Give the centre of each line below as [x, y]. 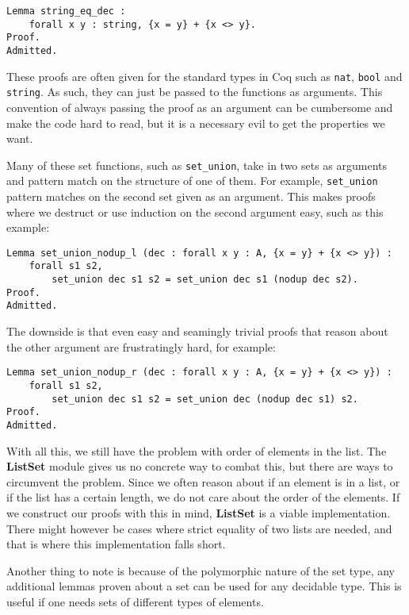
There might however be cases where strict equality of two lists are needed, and [199, 528]
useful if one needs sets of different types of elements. [135, 601]
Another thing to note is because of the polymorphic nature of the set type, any [201, 570]
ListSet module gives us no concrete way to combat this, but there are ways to [200, 466]
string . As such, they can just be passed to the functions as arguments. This [195, 92]
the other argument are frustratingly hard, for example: [141, 346]
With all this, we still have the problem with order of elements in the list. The [197, 450]
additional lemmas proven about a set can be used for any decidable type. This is [204, 586]
